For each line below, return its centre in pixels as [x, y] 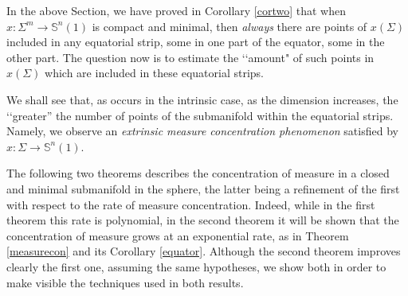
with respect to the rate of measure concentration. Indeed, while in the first [191, 204]
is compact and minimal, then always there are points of [229, 26]
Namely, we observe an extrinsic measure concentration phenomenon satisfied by [202, 131]
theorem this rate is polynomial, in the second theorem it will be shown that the [203, 220]
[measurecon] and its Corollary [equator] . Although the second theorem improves [204, 251]
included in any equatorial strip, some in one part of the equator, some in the [196, 42]
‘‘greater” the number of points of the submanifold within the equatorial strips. [200, 115]
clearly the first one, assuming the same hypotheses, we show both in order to [196, 266]
